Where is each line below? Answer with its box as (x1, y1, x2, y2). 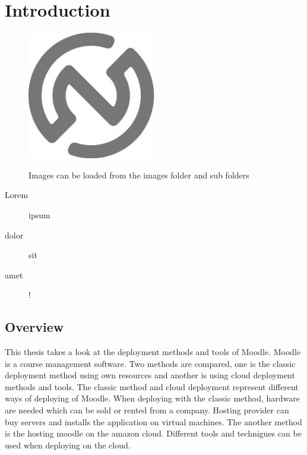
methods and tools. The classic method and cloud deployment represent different (5, 380, 299, 393)
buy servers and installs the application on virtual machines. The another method (5, 415, 302, 428)
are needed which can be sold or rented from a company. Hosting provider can (5, 404, 289, 416)
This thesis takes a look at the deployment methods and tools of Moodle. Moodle (5, 346, 301, 358)
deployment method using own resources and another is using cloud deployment (5, 369, 295, 381)
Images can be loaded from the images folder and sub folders (29, 168, 249, 181)
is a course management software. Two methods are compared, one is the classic (5, 357, 296, 369)
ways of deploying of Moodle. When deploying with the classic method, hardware (5, 392, 300, 404)
